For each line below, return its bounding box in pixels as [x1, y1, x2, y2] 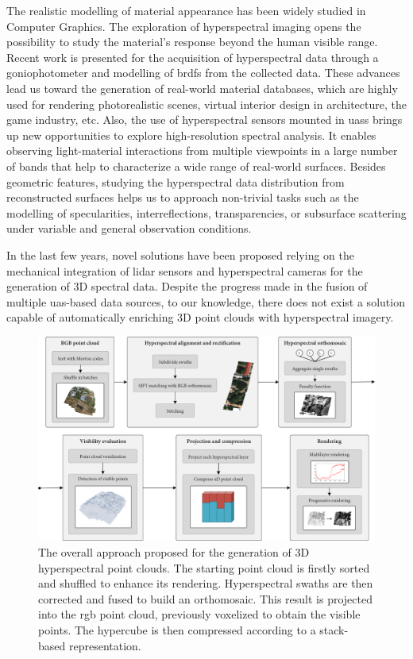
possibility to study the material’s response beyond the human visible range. [6, 33, 378, 50]
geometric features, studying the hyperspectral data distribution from [6, 173, 345, 190]
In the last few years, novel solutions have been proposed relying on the [6, 246, 354, 263]
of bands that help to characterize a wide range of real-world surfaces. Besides [6, 157, 386, 174]
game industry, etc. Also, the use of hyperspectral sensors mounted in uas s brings [6, 111, 403, 128]
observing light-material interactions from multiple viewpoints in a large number [6, 142, 398, 159]
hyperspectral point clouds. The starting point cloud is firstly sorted [38, 559, 370, 576]
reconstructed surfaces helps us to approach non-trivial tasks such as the [6, 189, 359, 206]
